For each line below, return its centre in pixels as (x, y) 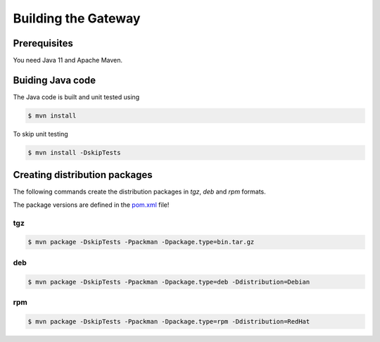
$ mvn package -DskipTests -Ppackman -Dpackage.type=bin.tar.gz (141, 242)
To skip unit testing (40, 134)
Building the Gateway (77, 18)
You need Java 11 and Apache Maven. (68, 61)
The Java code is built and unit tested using (76, 97)
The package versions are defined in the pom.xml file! (91, 205)
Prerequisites (43, 43)
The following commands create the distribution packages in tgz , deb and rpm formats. (140, 192)
